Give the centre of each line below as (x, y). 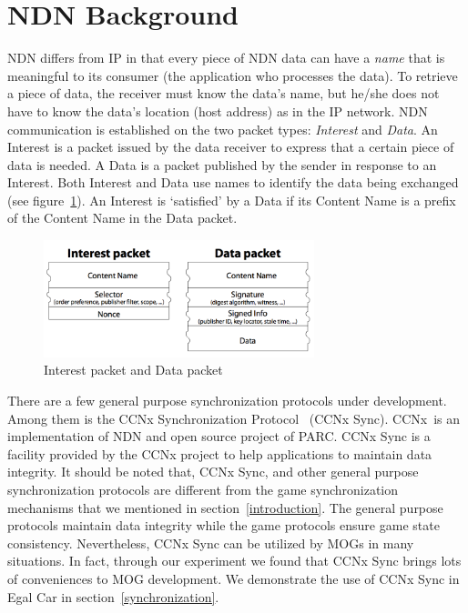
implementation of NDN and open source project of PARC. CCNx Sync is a (219, 436)
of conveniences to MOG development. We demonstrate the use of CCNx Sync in (234, 578)
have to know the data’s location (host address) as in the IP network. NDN (218, 111)
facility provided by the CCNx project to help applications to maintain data (220, 453)
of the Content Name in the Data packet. (122, 218)
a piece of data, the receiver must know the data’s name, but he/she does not (224, 93)
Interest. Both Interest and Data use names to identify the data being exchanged (233, 182)
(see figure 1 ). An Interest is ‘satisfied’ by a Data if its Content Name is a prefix (232, 200)
